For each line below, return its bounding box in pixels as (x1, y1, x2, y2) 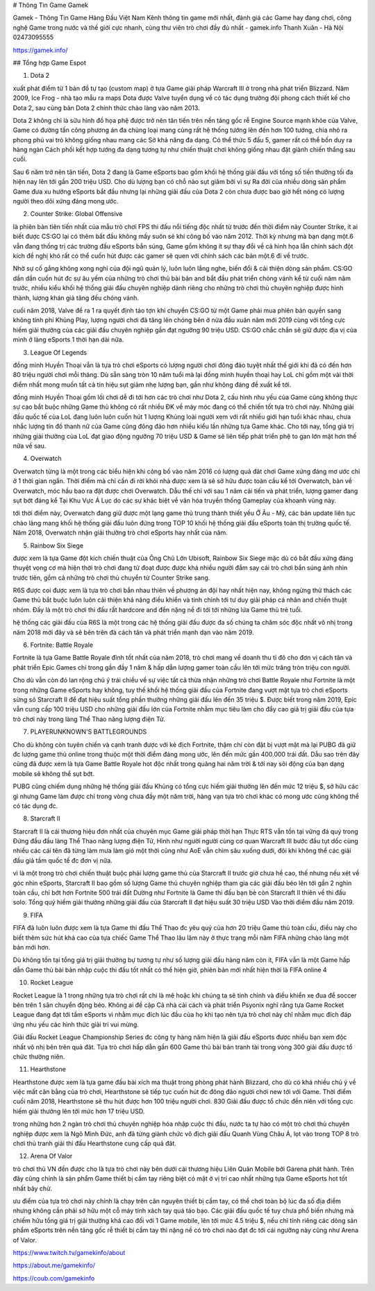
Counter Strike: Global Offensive (30, 210, 123, 218)
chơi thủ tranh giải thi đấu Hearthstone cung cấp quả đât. (12, 1139, 177, 1148)
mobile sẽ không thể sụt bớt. (12, 769, 95, 777)
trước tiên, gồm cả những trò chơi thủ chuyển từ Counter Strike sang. (12, 573, 210, 582)
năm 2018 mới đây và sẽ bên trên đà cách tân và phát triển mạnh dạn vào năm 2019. (12, 628, 254, 636)
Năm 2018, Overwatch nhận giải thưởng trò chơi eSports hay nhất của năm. (12, 528, 228, 537)
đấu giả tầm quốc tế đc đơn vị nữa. (12, 856, 112, 864)
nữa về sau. (12, 441, 47, 450)
